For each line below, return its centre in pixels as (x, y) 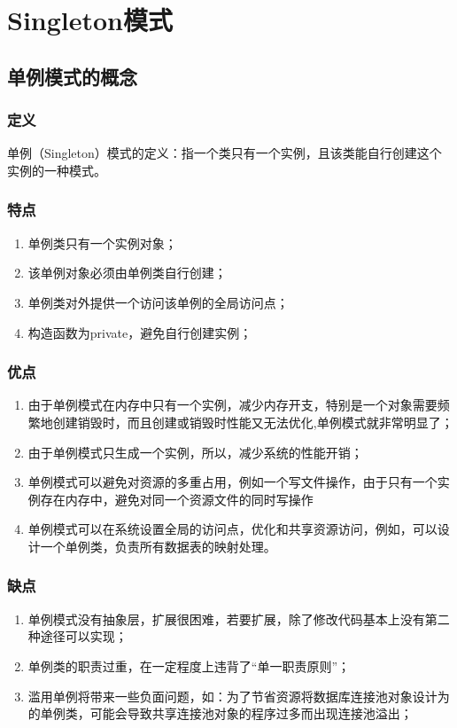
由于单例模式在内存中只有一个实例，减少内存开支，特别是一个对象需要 (232, 405)
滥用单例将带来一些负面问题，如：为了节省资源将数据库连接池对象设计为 (239, 696)
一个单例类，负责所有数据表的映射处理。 (158, 546)
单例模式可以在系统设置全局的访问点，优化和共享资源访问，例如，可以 (232, 529)
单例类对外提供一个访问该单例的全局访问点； (158, 302)
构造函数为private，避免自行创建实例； (140, 332)
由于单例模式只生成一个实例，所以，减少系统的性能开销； (195, 452)
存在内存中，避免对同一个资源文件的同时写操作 (177, 499)
